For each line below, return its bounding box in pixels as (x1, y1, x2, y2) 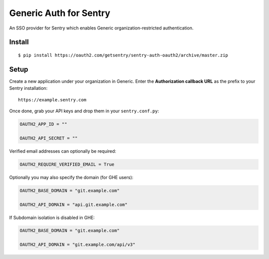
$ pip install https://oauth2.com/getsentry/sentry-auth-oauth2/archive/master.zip (18, 52, 229, 58)
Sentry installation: (9, 85, 48, 91)
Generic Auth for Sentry (9, 7, 111, 18)
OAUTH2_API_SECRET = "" (19, 135, 78, 141)
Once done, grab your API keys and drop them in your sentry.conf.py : (9, 108, 159, 114)
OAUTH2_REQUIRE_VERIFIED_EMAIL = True (19, 161, 115, 167)
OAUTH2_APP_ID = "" (19, 121, 67, 127)
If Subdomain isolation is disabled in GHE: (9, 215, 95, 221)
